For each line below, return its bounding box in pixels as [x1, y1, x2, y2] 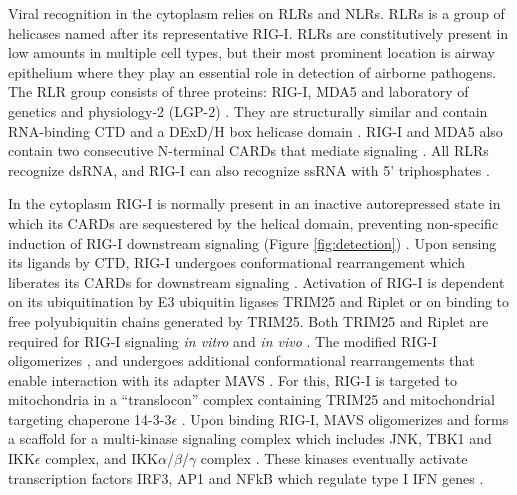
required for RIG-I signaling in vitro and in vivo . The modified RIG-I [8, 330, 438, 351]
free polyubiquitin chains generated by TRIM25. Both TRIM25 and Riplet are [8, 310, 489, 331]
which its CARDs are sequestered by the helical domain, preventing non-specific [8, 212, 499, 233]
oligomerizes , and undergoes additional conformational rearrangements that [8, 350, 475, 371]
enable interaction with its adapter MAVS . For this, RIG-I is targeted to [8, 369, 457, 390]
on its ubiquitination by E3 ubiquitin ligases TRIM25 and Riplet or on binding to [8, 291, 510, 312]
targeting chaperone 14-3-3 [8, 408, 172, 429]
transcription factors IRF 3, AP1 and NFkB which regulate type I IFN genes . [8, 467, 484, 488]
